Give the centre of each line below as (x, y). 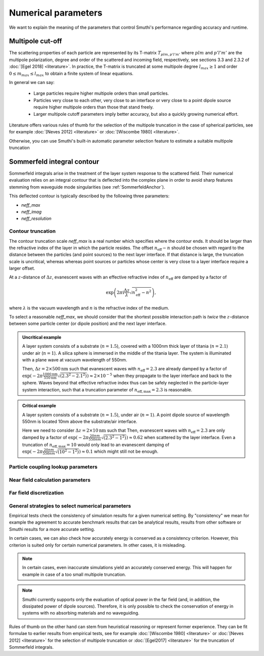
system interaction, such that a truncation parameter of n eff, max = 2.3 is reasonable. (107, 390)
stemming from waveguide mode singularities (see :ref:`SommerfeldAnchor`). (87, 187)
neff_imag (31, 212)
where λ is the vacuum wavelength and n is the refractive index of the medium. (89, 308)
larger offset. (22, 268)
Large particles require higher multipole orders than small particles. (101, 93)
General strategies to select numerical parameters (70, 506)
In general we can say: (32, 83)
